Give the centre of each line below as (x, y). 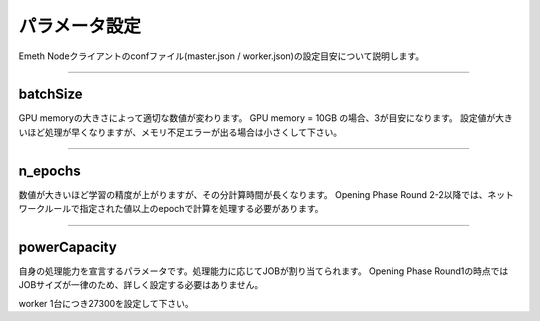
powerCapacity (67, 246)
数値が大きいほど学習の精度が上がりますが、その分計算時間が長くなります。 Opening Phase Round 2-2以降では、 (253, 194)
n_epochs (49, 170)
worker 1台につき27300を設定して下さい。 (106, 303)
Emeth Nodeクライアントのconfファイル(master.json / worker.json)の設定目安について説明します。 (221, 56)
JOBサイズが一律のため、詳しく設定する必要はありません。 (141, 285)
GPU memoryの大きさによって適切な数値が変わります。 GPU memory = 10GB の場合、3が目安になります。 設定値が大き (266, 118)
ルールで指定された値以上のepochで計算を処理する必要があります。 (184, 209)
